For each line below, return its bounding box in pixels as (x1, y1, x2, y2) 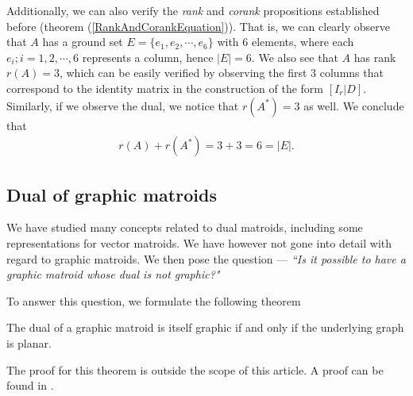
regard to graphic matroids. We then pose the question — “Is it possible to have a (6, 250, 406, 267)
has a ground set (42, 33, 123, 50)
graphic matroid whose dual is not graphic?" (6, 266, 220, 283)
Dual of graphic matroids (6, 182, 217, 206)
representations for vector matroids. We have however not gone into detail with (6, 234, 392, 251)
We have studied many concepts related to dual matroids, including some (6, 219, 363, 236)
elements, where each (251, 33, 354, 50)
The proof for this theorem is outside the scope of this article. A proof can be (6, 361, 384, 378)
